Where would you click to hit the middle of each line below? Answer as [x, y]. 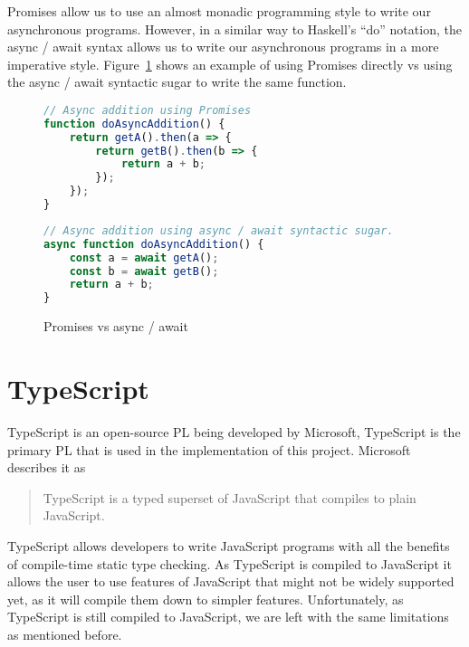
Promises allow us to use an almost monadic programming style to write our [219, 11]
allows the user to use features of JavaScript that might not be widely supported [231, 581]
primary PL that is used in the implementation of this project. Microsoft [209, 449]
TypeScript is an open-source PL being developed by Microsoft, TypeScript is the [234, 431]
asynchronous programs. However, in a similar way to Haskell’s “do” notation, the [234, 29]
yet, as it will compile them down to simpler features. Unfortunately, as [206, 599]
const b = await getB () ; [144, 271]
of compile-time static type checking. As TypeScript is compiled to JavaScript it [230, 563]
